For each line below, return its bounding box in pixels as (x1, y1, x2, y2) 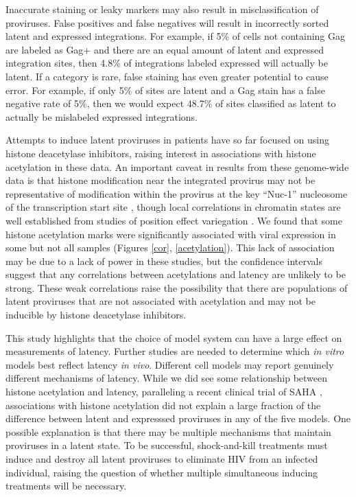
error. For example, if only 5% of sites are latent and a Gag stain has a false (5, 82, 325, 97)
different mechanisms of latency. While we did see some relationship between (5, 371, 328, 385)
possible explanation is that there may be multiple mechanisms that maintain (5, 424, 331, 439)
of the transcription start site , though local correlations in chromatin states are (5, 200, 341, 214)
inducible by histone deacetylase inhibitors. (5, 308, 187, 322)
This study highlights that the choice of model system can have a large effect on (5, 330, 342, 345)
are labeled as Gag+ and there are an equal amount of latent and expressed (5, 42, 324, 56)
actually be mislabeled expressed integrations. (5, 109, 198, 124)
